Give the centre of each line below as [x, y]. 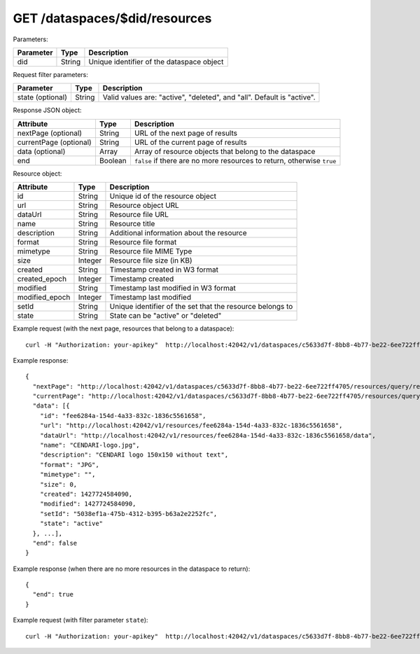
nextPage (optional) [50, 133]
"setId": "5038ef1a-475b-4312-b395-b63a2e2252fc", [128, 514]
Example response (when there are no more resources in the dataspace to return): [132, 569]
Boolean [113, 160]
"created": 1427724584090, [86, 494]
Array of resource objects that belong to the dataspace [225, 151]
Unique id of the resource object [163, 196]
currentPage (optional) [55, 142]
